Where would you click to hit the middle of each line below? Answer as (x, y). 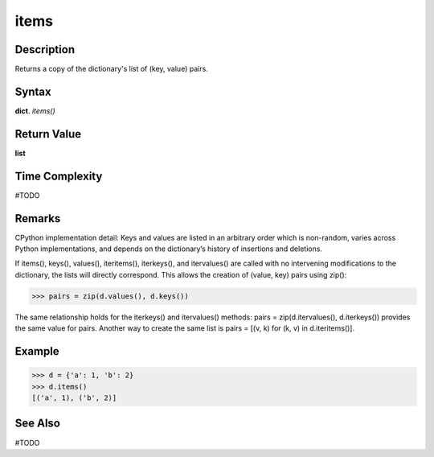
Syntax (33, 91)
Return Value (48, 134)
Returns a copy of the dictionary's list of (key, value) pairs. (111, 69)
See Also (37, 424)
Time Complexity (59, 176)
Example (37, 351)
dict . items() (35, 111)
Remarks (38, 218)
